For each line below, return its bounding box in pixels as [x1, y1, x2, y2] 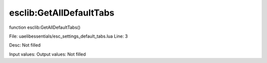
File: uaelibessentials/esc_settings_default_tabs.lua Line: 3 [9, 33, 128, 39]
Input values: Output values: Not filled [9, 51, 86, 57]
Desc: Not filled [9, 42, 41, 48]
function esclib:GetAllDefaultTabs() [9, 24, 81, 30]
